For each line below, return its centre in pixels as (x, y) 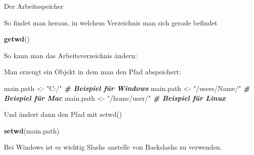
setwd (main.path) (32, 130)
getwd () (17, 39)
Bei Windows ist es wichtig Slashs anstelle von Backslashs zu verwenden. (113, 147)
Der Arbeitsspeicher (34, 6)
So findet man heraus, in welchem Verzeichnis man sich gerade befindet (111, 22)
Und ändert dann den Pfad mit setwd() (63, 114)
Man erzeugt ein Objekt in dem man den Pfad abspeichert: (92, 72)
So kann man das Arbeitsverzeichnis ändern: (70, 55)
